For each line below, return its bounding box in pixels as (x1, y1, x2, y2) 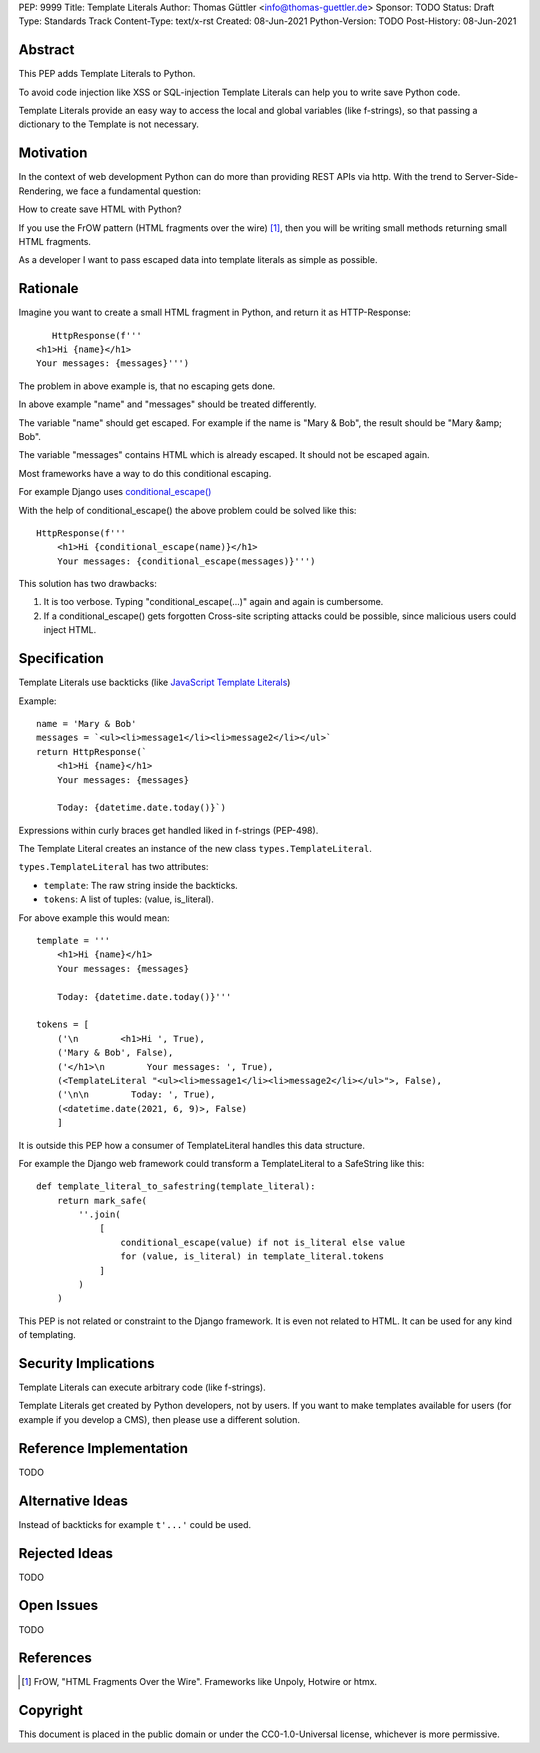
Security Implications (18, 1355, 155, 1372)
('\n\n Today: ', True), (56, 1089, 216, 1100)
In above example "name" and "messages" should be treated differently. (18, 398, 317, 410)
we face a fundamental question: (65, 185, 202, 197)
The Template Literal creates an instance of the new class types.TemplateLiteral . (18, 843, 372, 855)
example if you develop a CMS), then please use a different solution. (18, 1413, 300, 1425)
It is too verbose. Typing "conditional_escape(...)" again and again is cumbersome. (43, 596, 384, 608)
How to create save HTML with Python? (18, 203, 182, 215)
